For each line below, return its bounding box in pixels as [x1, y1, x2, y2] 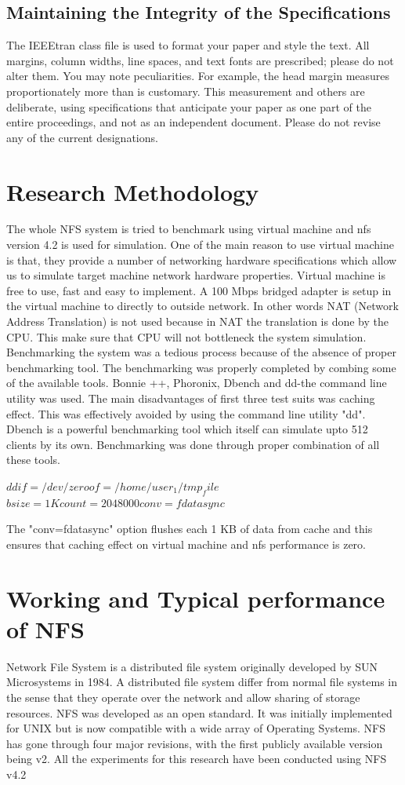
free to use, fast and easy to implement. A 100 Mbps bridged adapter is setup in [6, 282, 392, 298]
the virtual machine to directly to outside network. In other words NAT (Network [6, 298, 399, 314]
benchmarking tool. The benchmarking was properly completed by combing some [6, 359, 396, 375]
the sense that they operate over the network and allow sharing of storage [6, 689, 360, 706]
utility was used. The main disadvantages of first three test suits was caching [6, 390, 375, 407]
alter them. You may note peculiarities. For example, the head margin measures [6, 68, 390, 84]
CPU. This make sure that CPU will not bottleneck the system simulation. [6, 328, 367, 345]
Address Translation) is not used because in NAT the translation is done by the [6, 313, 389, 330]
